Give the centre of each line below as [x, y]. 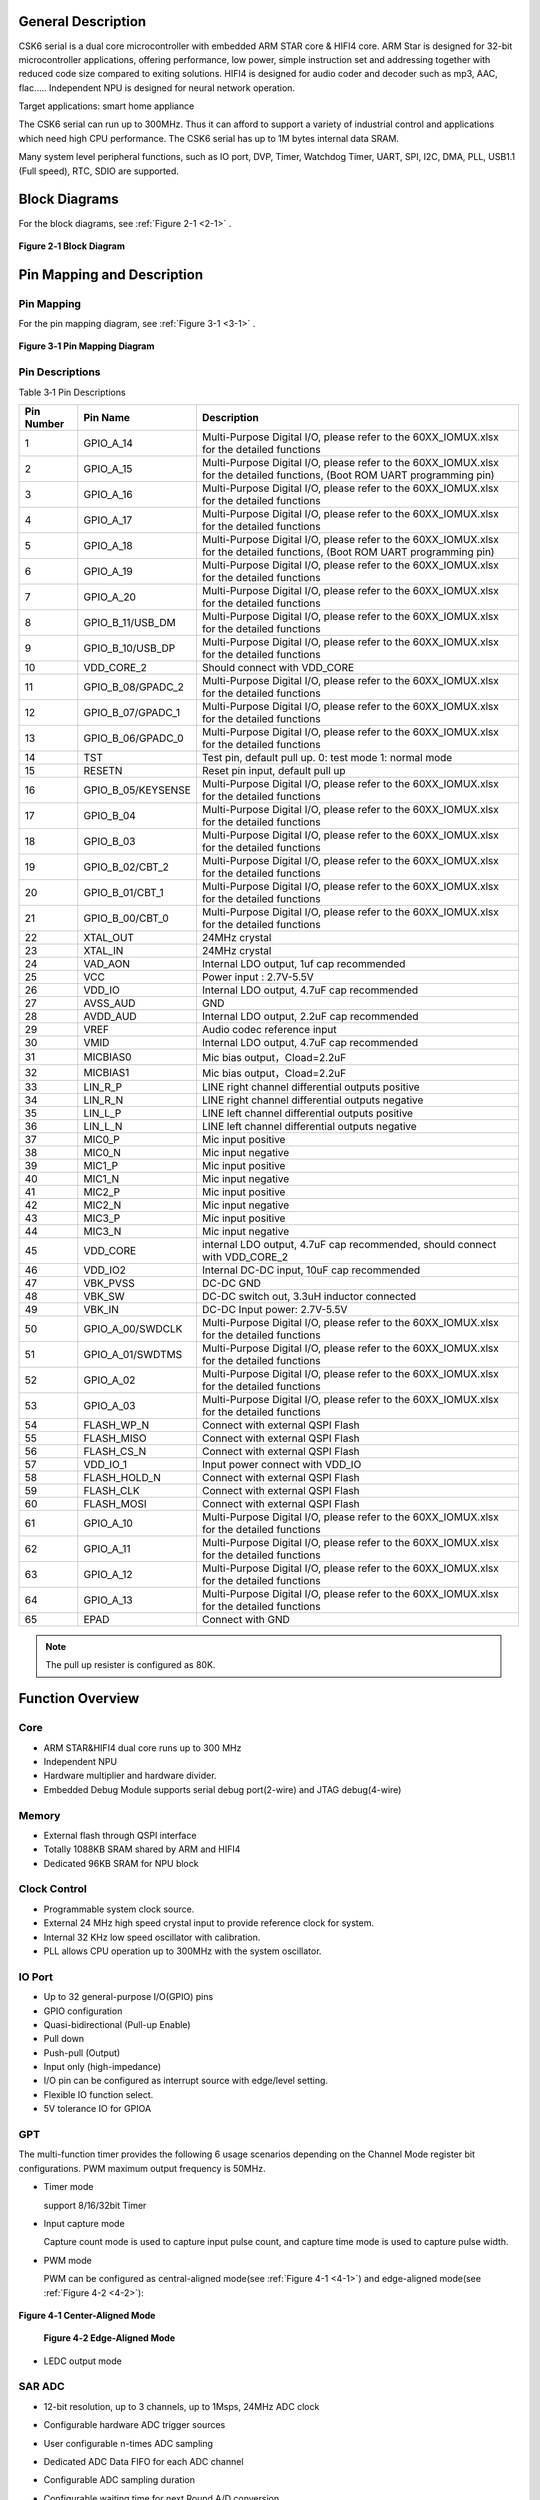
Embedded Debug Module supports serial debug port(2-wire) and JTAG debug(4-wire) [222, 1789]
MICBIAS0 [107, 1057]
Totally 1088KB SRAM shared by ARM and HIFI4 [142, 1849]
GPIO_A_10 [108, 1523]
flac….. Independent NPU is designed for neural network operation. [156, 87]
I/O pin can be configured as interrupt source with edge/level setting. [186, 2081]
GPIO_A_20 [110, 597]
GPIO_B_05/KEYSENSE [137, 790]
